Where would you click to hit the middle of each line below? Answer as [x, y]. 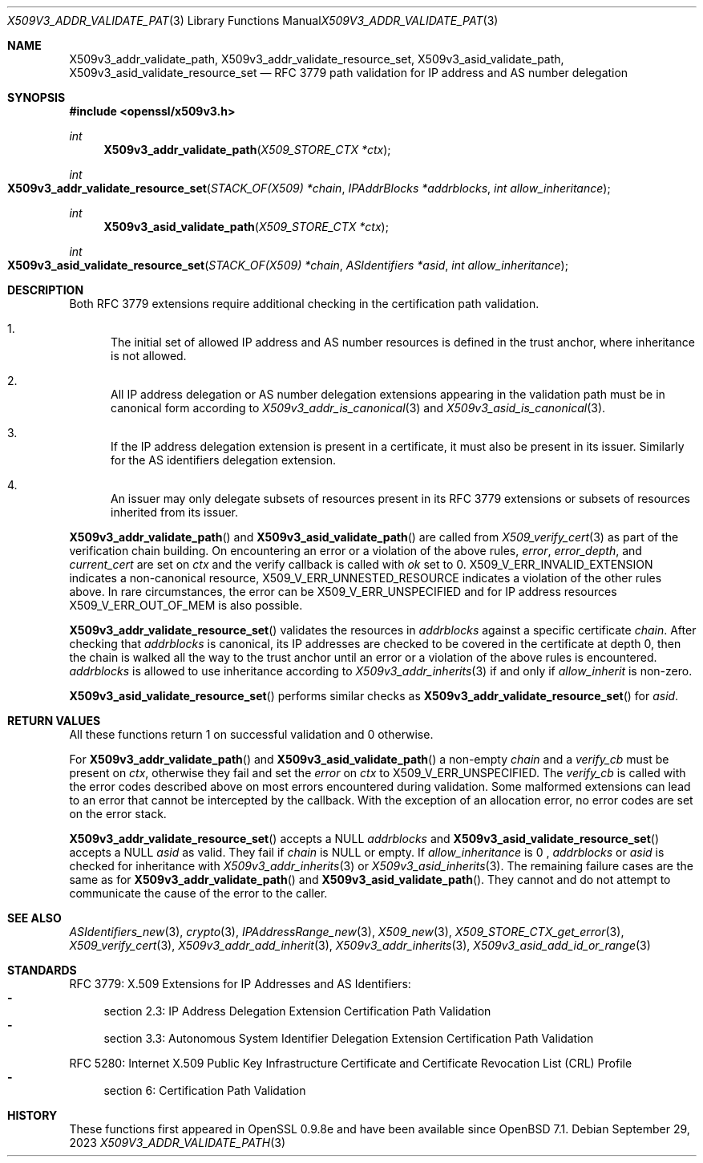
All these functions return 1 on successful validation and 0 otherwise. [251, 734]
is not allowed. [149, 356]
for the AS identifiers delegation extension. [224, 460]
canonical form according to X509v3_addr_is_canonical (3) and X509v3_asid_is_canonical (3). [358, 408]
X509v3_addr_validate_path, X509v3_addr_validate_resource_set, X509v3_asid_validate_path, [317, 59]
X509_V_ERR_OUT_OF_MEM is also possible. [186, 605]
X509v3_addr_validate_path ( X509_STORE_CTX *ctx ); [247, 150]
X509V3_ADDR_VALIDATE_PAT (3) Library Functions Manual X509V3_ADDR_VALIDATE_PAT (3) [253, 20]
